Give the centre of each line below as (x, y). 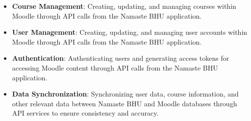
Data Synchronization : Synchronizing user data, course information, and (125, 94)
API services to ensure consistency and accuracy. (85, 113)
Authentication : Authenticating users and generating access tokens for (121, 58)
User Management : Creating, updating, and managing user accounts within (130, 32)
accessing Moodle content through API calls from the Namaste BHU (115, 67)
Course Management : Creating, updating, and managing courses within (124, 6)
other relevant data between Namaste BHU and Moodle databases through (125, 103)
